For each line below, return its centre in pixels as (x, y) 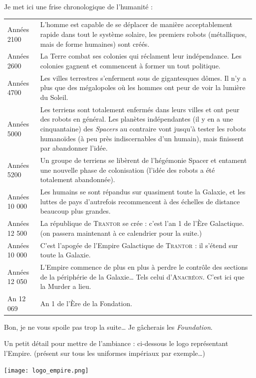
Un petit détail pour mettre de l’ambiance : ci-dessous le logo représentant (116, 343)
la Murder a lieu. (65, 286)
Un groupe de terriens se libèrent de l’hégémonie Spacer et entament (144, 160)
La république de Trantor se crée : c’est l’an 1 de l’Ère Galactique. (142, 223)
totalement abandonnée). (78, 179)
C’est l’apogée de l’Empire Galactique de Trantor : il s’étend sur (139, 245)
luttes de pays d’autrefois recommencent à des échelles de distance (140, 201)
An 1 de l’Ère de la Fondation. (86, 303)
